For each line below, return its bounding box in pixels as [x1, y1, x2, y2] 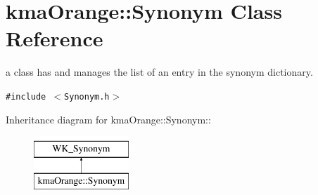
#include [6, 91, 46, 102]
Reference [6, 24, 103, 53]
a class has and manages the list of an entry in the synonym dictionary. [6, 65, 313, 79]
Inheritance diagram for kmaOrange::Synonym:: [6, 112, 211, 126]
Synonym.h [64, 91, 110, 102]
